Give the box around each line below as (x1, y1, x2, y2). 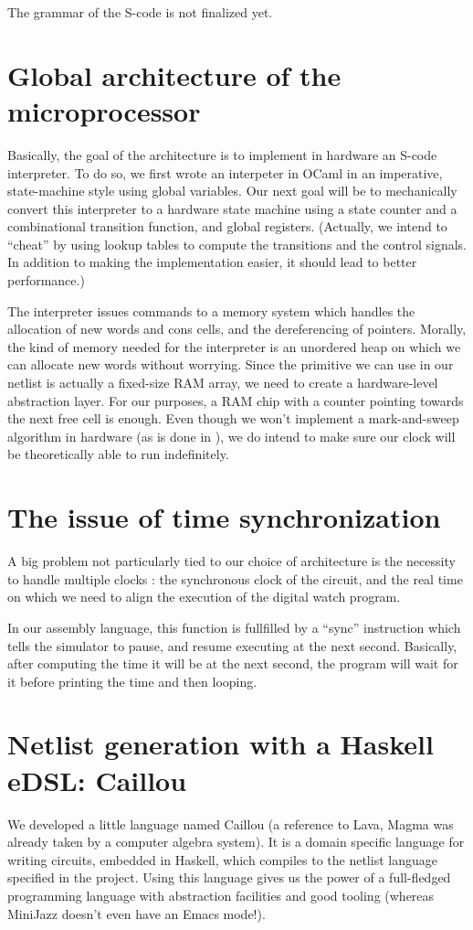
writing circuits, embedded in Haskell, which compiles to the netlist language (7, 850, 437, 869)
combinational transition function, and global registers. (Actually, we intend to (7, 217, 447, 236)
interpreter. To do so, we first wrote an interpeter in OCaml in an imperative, (7, 163, 443, 182)
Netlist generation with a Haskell (7, 725, 434, 763)
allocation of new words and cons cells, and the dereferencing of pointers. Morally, (7, 319, 467, 338)
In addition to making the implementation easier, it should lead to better (7, 252, 417, 272)
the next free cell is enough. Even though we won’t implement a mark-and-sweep (7, 409, 459, 428)
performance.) (7, 271, 85, 290)
